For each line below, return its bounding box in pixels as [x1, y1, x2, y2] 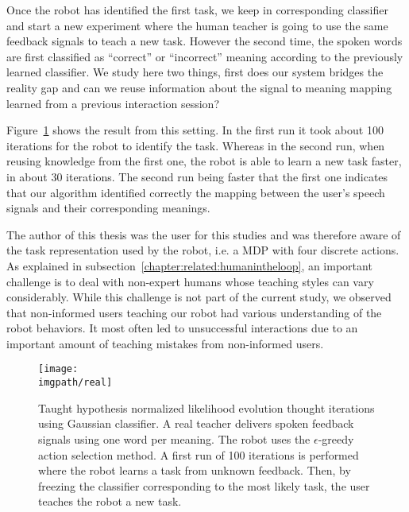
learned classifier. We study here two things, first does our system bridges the [6, 64, 384, 80]
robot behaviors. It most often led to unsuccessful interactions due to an [6, 320, 358, 336]
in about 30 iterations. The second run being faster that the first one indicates [6, 168, 388, 184]
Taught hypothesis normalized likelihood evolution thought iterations [38, 399, 375, 416]
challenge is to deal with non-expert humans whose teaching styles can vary [6, 273, 374, 289]
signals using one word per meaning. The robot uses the [38, 430, 311, 447]
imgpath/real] [38, 377, 113, 389]
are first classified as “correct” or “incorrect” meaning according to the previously [6, 48, 403, 64]
